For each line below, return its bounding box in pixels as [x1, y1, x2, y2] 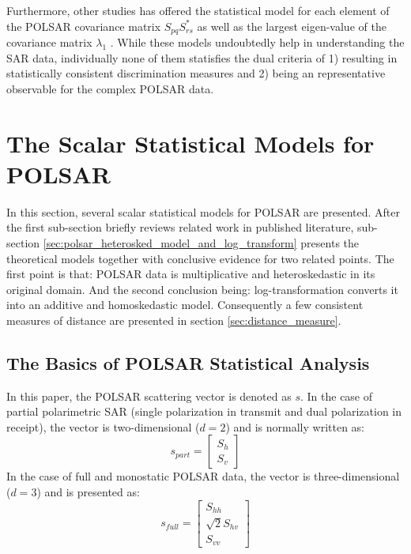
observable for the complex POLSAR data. [6, 80, 214, 96]
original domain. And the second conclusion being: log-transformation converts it [6, 281, 398, 297]
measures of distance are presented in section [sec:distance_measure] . [6, 311, 341, 328]
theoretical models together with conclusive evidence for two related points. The [6, 250, 394, 266]
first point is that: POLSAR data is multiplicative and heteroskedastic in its [6, 266, 375, 282]
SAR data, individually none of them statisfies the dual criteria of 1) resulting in [6, 49, 398, 66]
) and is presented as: [36, 484, 140, 500]
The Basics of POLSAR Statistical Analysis [6, 350, 370, 375]
